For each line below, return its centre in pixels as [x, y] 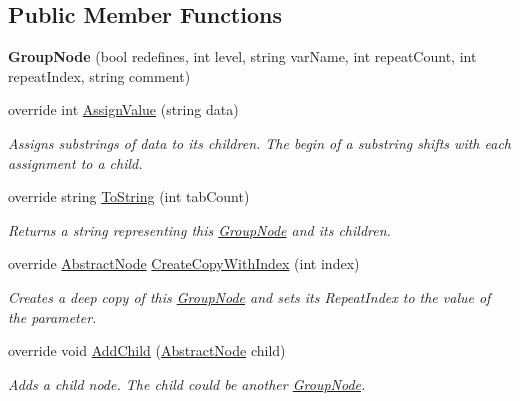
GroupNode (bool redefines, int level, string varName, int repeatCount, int [242, 56]
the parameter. [52, 316]
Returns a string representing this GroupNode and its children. [199, 229]
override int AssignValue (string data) [123, 109]
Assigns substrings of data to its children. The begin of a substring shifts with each [259, 142]
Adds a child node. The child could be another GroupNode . [187, 383]
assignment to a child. [75, 162]
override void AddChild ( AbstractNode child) [147, 350]
